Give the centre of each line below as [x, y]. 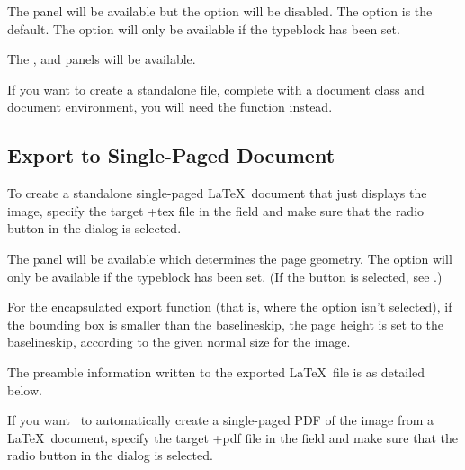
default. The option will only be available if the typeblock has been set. [204, 28]
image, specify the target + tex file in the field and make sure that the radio [216, 210]
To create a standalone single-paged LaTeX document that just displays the [217, 193]
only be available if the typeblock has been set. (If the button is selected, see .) [225, 276]
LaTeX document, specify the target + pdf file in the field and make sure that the [232, 437]
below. [25, 389]
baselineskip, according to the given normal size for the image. [179, 342]
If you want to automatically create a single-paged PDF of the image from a [220, 420]
